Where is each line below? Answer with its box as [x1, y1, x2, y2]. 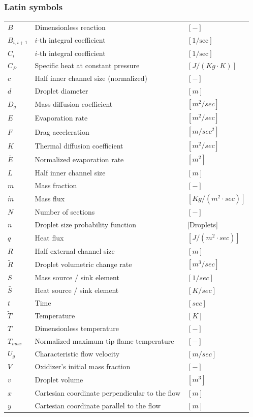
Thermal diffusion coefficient [35, 140, 123, 151]
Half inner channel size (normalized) [35, 73, 147, 83]
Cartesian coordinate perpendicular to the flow [35, 388, 181, 398]
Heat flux [35, 232, 64, 243]
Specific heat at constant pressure [35, 60, 140, 71]
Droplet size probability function [35, 219, 137, 229]
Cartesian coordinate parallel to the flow [35, 400, 161, 411]
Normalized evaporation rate [35, 154, 124, 165]
